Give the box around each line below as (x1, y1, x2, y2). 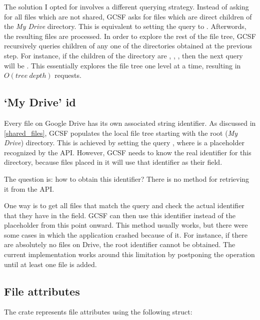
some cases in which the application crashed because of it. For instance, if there (4, 229, 247, 240)
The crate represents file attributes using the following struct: (4, 307, 192, 317)
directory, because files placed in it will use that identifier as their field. (4, 157, 222, 167)
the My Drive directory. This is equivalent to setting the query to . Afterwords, (4, 21, 246, 31)
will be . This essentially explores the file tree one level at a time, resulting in (4, 60, 241, 70)
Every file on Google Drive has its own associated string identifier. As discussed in (4, 117, 256, 128)
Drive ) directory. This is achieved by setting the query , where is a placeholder (4, 137, 244, 148)
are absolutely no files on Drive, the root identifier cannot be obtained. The (4, 239, 235, 250)
